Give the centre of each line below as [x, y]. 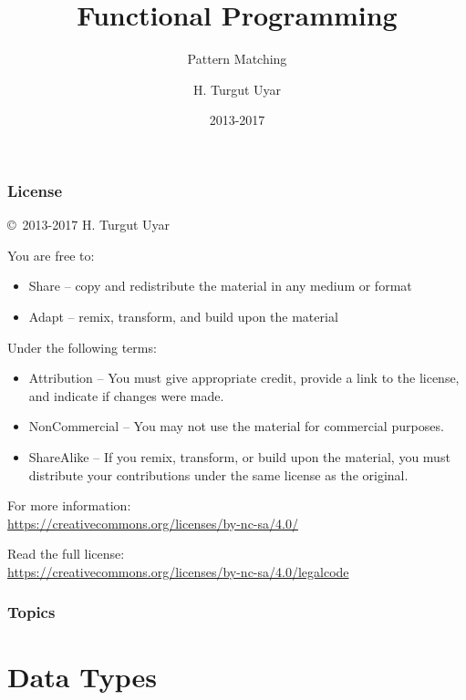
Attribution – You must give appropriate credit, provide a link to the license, [244, 378]
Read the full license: [66, 554]
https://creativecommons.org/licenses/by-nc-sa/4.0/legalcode [178, 571]
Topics [31, 612]
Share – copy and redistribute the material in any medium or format [220, 286]
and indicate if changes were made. [126, 395]
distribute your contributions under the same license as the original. [218, 474]
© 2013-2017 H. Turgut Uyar [89, 225]
